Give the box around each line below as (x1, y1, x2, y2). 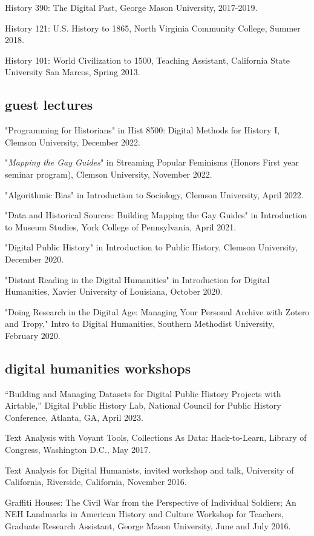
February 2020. (5, 329, 61, 341)
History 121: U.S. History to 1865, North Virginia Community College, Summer (5, 21, 301, 34)
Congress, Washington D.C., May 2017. (5, 443, 151, 456)
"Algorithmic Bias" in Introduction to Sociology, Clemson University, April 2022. (5, 188, 304, 201)
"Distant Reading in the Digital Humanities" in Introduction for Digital (5, 273, 270, 286)
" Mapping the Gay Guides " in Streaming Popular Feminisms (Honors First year (5, 156, 299, 169)
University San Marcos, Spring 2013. (5, 65, 140, 78)
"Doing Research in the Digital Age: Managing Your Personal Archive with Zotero (5, 305, 310, 318)
